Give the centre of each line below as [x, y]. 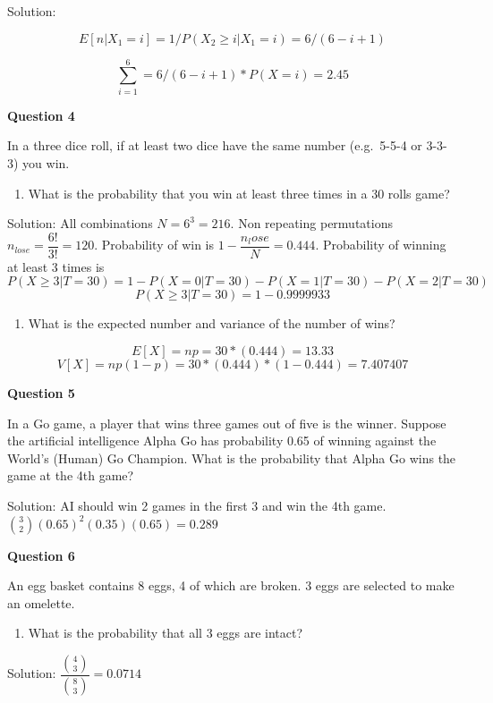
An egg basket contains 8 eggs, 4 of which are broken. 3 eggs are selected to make [231, 585]
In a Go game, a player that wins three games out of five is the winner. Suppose [227, 423]
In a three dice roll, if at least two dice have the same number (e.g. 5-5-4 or [215, 145]
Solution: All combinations [80, 223]
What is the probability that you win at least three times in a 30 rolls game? [239, 193]
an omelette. [41, 602]
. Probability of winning [381, 245]
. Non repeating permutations [311, 223]
